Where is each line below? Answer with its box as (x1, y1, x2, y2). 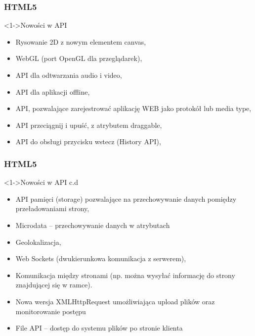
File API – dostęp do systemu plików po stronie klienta (15, 323, 183, 333)
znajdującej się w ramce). (15, 280, 92, 290)
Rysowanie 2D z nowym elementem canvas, (15, 36, 146, 47)
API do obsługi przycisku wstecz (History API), (15, 136, 161, 147)
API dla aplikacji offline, (15, 86, 90, 97)
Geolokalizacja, (15, 236, 61, 247)
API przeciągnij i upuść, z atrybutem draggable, (15, 119, 162, 130)
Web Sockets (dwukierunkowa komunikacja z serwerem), (15, 253, 186, 264)
